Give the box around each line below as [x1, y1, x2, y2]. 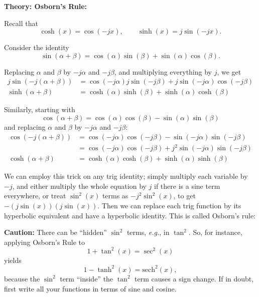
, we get [217, 66, 241, 77]
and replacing [4, 122, 46, 132]
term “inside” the [60, 273, 113, 283]
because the [4, 273, 40, 283]
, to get [173, 190, 196, 201]
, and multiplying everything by [114, 66, 212, 77]
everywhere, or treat [4, 190, 66, 201]
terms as [102, 190, 128, 201]
